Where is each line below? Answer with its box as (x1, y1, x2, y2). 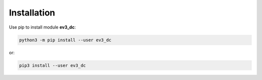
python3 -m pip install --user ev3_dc (19, 37, 112, 43)
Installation (9, 7, 55, 18)
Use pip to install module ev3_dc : (9, 24, 76, 30)
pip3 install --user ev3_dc (19, 63, 86, 68)
